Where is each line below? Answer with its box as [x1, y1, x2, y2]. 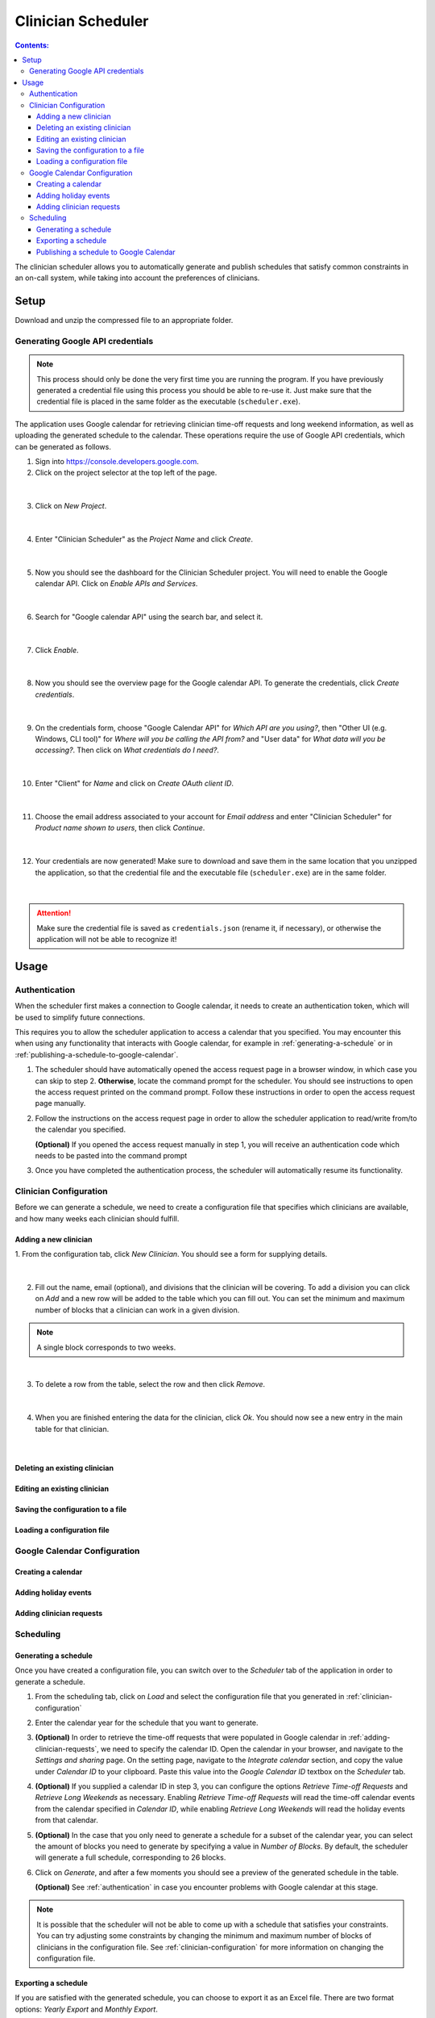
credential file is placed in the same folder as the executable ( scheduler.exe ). [36, 396, 301, 407]
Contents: [14, 40, 50, 50]
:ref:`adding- [348, 1732, 391, 1743]
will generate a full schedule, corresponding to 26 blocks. [35, 1853, 226, 1862]
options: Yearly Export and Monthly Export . [14, 2004, 159, 2014]
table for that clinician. [35, 1424, 110, 1434]
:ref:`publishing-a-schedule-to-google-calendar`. [14, 1049, 179, 1059]
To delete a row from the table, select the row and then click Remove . [35, 1380, 266, 1389]
